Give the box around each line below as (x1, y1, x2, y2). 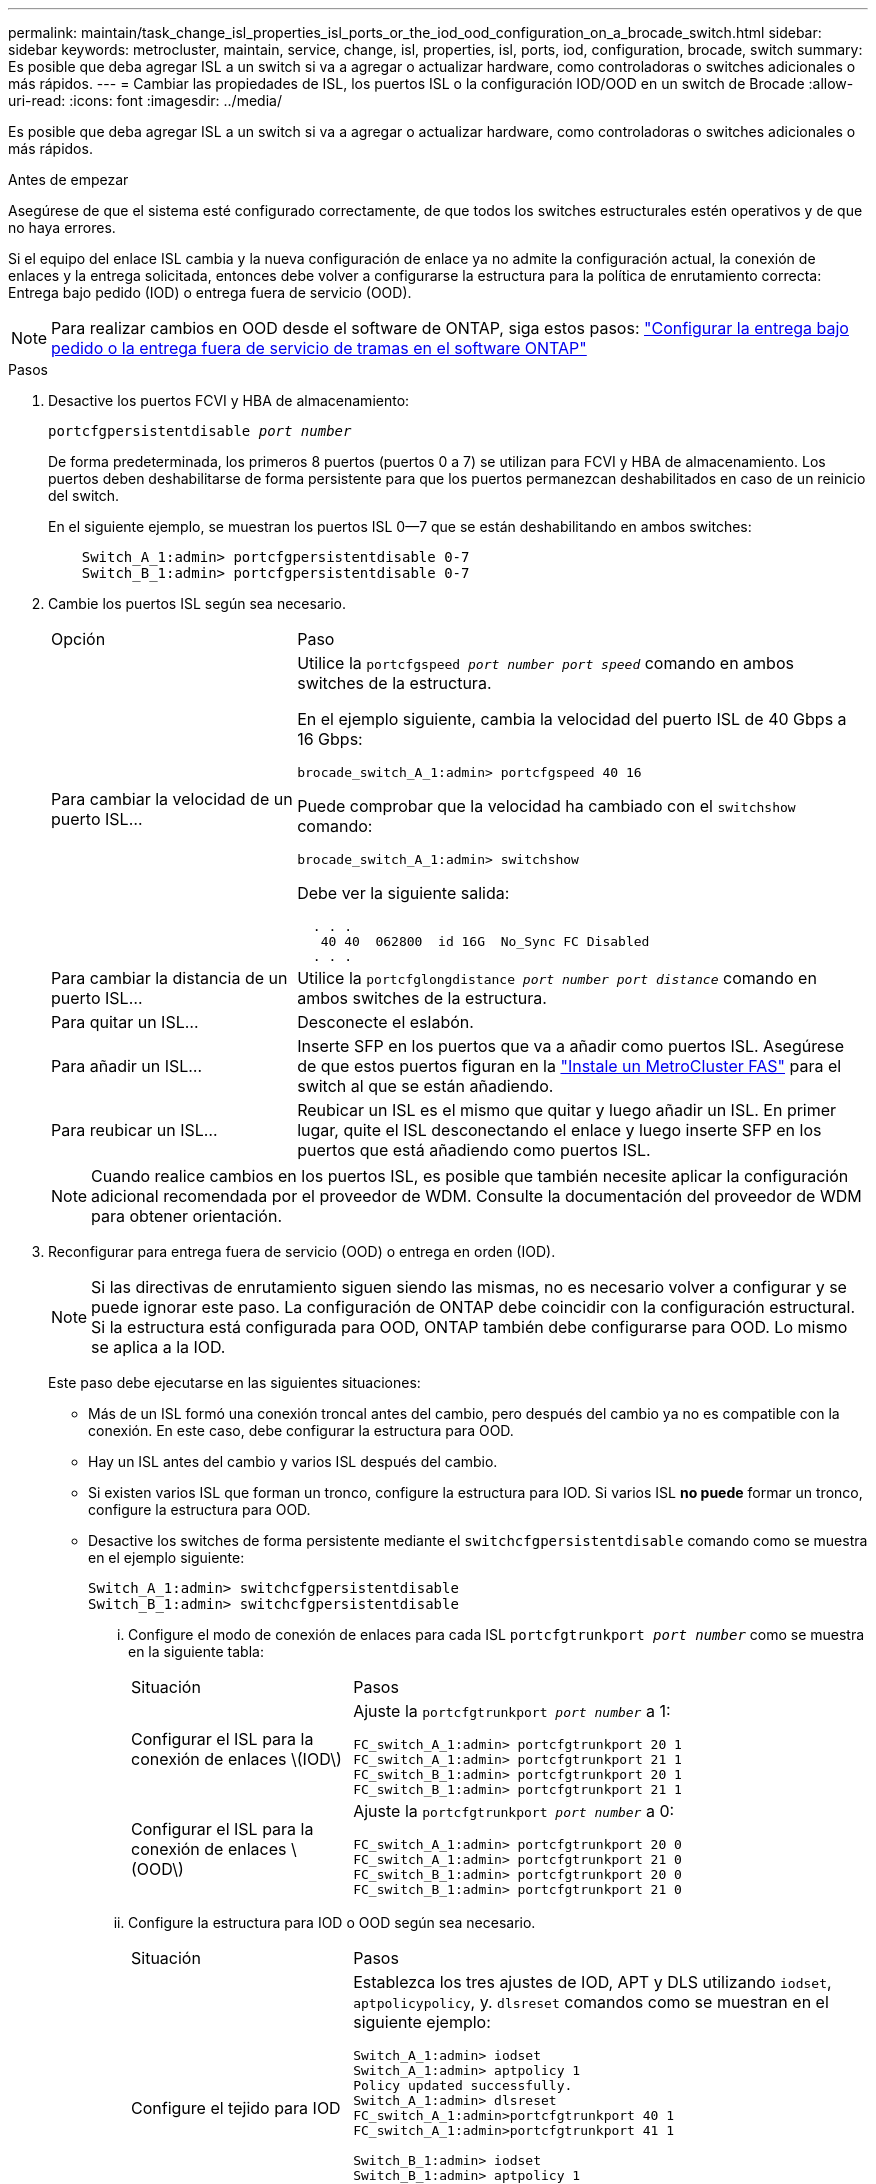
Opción (51, 629, 106, 649)
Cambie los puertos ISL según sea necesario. (48, 595, 346, 612)
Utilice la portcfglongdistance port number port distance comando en (297, 968, 817, 988)
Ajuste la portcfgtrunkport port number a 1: (353, 1701, 671, 1721)
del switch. (48, 487, 120, 504)
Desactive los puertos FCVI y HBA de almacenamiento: (48, 392, 410, 409)
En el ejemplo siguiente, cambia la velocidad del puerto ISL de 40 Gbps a (297, 709, 847, 729)
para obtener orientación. (91, 1206, 283, 1226)
